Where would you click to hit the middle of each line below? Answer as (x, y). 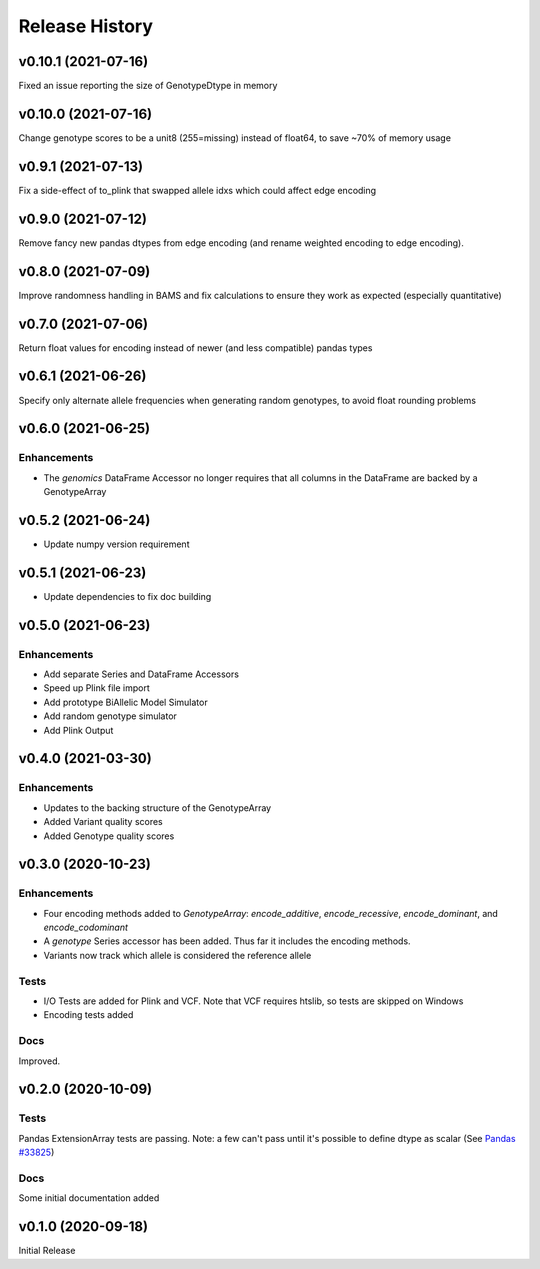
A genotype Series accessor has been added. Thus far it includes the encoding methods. (227, 941)
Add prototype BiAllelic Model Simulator (126, 702)
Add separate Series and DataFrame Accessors (141, 674)
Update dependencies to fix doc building (127, 596)
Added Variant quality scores (103, 822)
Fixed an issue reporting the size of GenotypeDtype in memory (148, 86)
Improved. (39, 1061)
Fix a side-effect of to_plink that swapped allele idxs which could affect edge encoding (197, 190)
